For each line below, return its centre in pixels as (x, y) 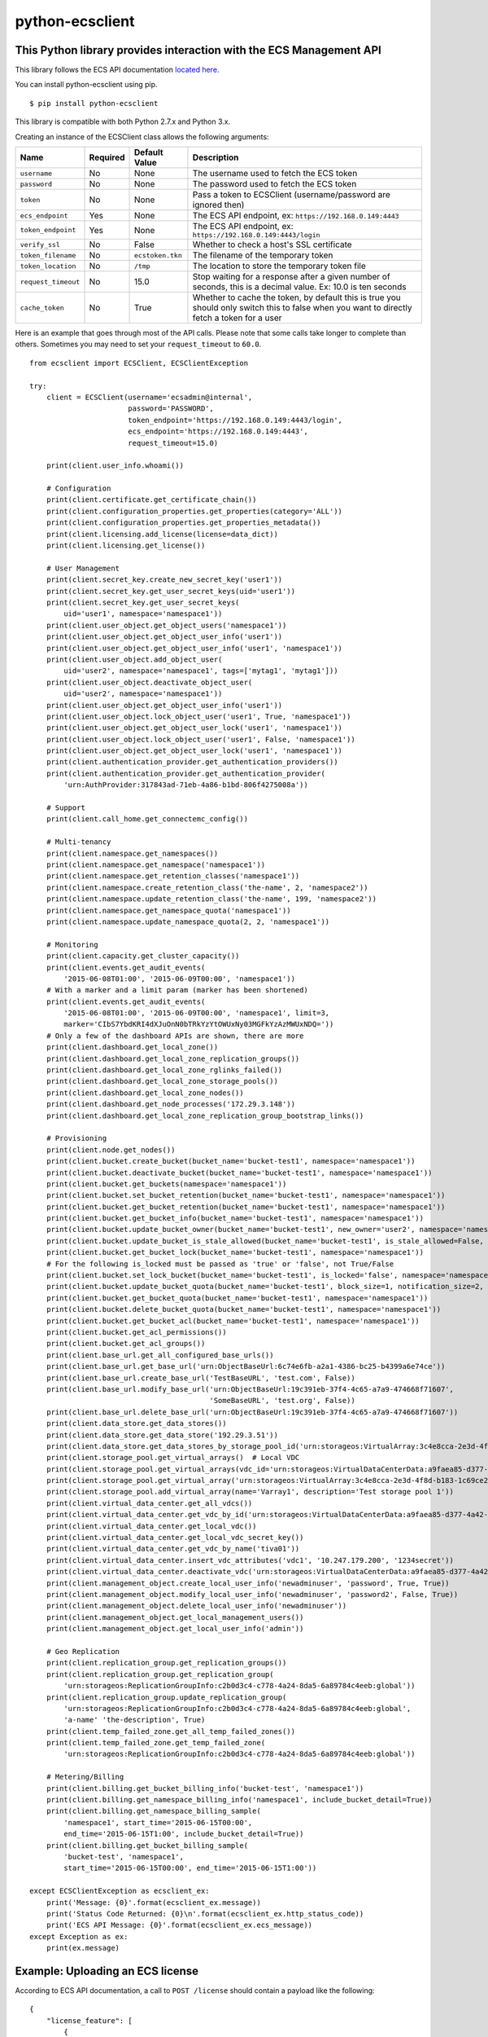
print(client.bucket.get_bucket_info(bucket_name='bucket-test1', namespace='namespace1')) (235, 1219)
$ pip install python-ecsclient (94, 103)
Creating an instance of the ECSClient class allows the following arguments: (142, 136)
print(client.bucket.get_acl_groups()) (126, 1344)
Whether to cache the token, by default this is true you (297, 297)
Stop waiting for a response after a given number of (291, 277)
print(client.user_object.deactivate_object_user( (149, 682)
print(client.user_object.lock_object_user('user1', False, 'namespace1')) (200, 739)
